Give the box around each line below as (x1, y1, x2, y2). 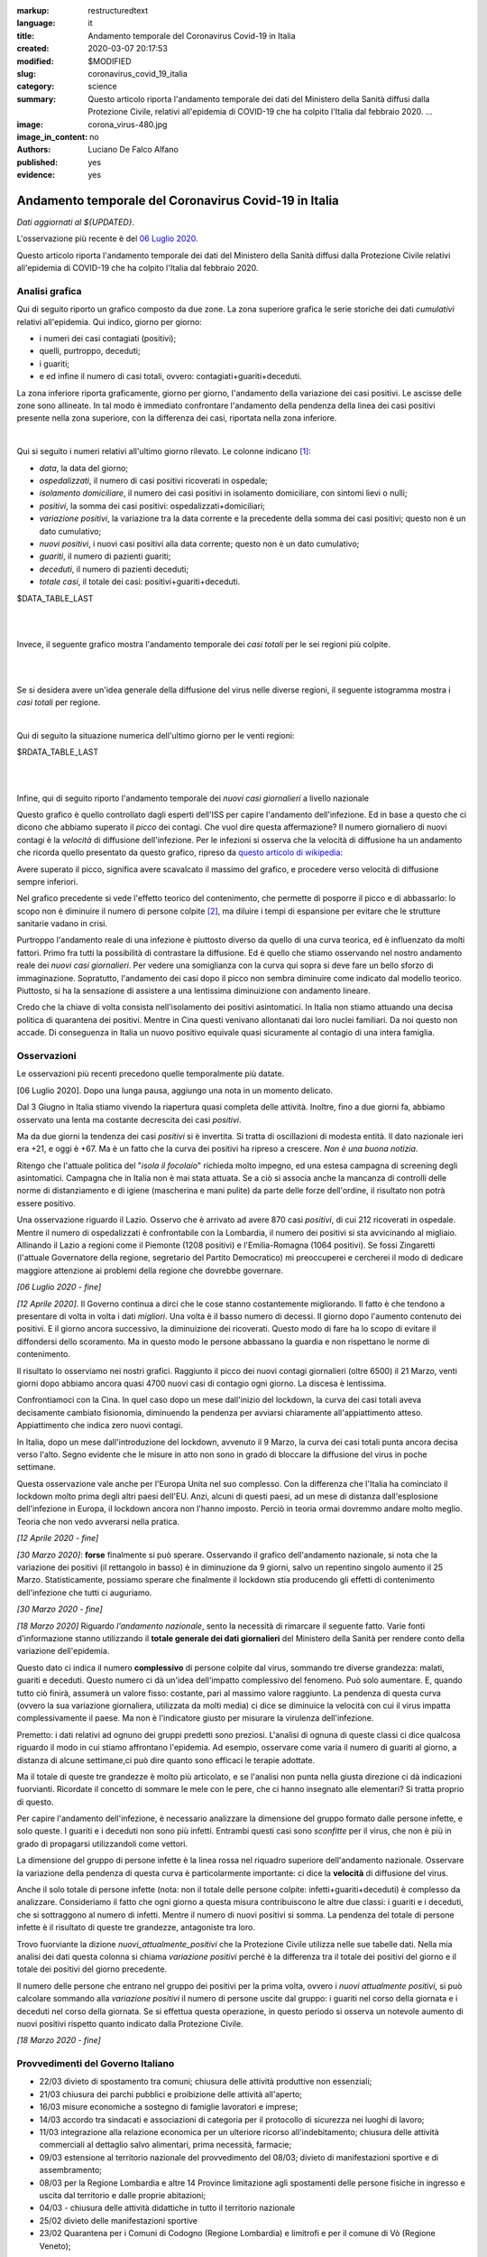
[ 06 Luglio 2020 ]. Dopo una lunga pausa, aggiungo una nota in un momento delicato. (16, 1084, 334, 1096)
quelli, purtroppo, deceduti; (39, 346, 141, 357)
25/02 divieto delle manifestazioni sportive (39, 2215, 198, 2225)
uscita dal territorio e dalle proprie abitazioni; (39, 2189, 207, 2200)
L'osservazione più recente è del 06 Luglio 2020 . (16, 233, 198, 244)
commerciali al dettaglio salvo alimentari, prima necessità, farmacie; (39, 2140, 292, 2150)
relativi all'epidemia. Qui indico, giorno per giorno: (16, 316, 202, 327)
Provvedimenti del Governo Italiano (16, 2057, 175, 2070)
